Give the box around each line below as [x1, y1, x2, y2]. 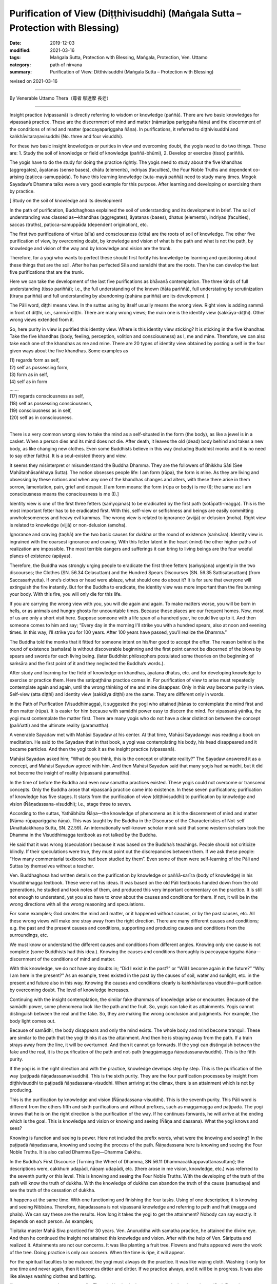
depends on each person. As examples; [9, 1218, 93, 1224]
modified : [9, 47, 31, 53]
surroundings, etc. [9, 932, 48, 938]
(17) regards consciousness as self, [9, 393, 84, 399]
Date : [9, 40, 22, 46]
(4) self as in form [9, 379, 47, 385]
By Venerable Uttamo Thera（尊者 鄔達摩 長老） [9, 95, 111, 101]
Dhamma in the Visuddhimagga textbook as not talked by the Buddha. [9, 832, 157, 838]
